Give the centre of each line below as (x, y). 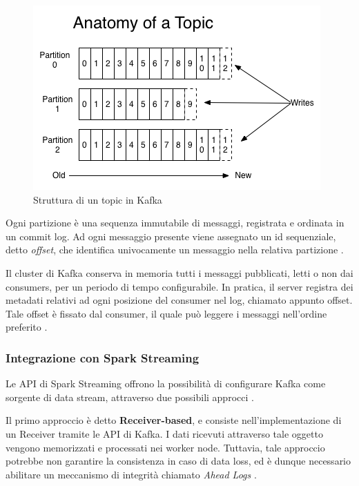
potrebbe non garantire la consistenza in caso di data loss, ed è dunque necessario (178, 461)
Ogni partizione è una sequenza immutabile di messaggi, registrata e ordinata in (175, 223)
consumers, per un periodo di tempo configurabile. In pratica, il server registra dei (179, 286)
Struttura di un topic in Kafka (98, 199)
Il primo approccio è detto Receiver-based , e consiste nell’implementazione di (174, 420)
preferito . (27, 327)
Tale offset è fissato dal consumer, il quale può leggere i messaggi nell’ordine (166, 313)
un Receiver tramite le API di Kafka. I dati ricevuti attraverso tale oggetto (164, 433)
